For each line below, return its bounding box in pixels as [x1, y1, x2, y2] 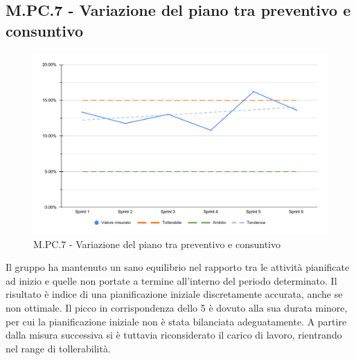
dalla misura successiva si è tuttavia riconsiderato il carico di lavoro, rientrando [6, 328, 342, 342]
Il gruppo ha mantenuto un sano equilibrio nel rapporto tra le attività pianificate [6, 260, 350, 274]
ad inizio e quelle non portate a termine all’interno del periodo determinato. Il [6, 273, 337, 287]
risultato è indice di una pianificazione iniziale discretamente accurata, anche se [6, 287, 343, 301]
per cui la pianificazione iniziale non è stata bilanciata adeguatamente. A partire [6, 314, 347, 328]
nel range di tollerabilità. [6, 341, 111, 355]
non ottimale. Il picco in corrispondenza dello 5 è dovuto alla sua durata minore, [6, 301, 348, 315]
